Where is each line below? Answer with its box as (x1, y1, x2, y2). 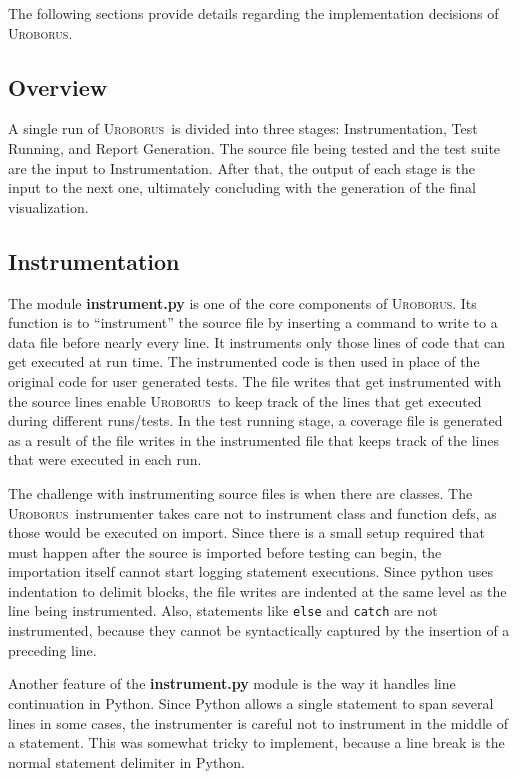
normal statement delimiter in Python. (8, 751, 245, 772)
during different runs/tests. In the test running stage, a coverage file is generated (8, 410, 503, 431)
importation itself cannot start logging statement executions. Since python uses (8, 561, 494, 582)
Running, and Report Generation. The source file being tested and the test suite (8, 137, 501, 158)
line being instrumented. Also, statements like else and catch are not (8, 600, 438, 621)
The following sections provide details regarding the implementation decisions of (8, 3, 499, 23)
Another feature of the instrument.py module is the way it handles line (8, 673, 456, 694)
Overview (8, 71, 108, 102)
